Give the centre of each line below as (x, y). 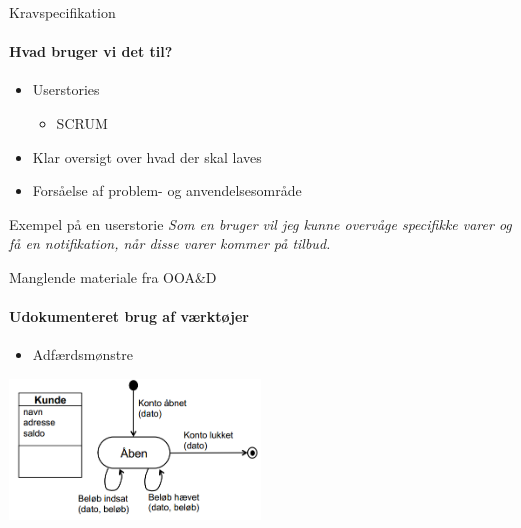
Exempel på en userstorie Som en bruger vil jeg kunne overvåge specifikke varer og (260, 223)
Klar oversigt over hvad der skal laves (147, 156)
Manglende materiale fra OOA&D (113, 276)
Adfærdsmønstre (82, 354)
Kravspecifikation (62, 12)
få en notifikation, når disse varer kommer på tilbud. (170, 243)
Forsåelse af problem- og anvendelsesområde (167, 190)
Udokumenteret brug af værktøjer (129, 316)
